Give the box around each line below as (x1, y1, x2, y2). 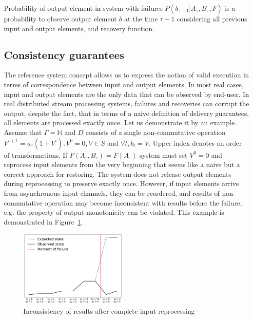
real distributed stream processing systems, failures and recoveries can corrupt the (4, 98, 249, 109)
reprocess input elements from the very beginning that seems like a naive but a (4, 159, 240, 169)
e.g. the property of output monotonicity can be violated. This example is (4, 207, 224, 217)
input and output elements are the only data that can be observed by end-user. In (4, 89, 249, 99)
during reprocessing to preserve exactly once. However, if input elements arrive (4, 178, 239, 188)
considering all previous (176, 14, 247, 23)
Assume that (4, 127, 42, 137)
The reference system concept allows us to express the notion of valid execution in (4, 70, 249, 80)
